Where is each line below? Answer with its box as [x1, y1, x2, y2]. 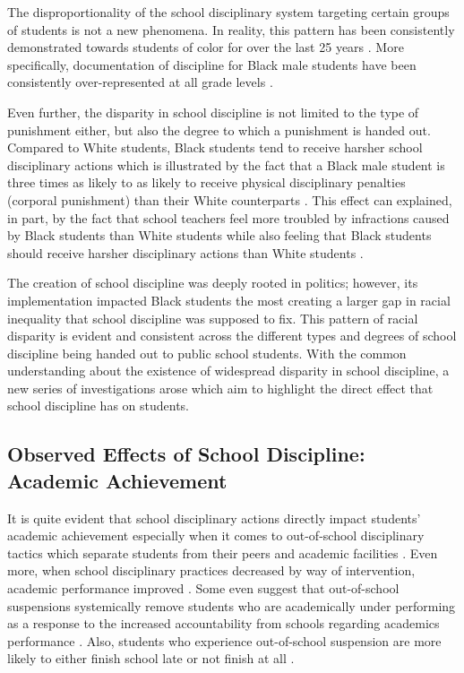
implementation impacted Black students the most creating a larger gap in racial [7, 290, 451, 309]
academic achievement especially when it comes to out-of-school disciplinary [7, 526, 425, 545]
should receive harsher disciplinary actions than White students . [7, 243, 364, 262]
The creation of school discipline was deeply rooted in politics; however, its [7, 273, 418, 292]
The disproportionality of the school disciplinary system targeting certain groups [7, 3, 450, 21]
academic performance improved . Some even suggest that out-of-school [7, 579, 400, 598]
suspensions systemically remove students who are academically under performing [7, 596, 456, 615]
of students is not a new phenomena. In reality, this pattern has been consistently [7, 20, 455, 39]
